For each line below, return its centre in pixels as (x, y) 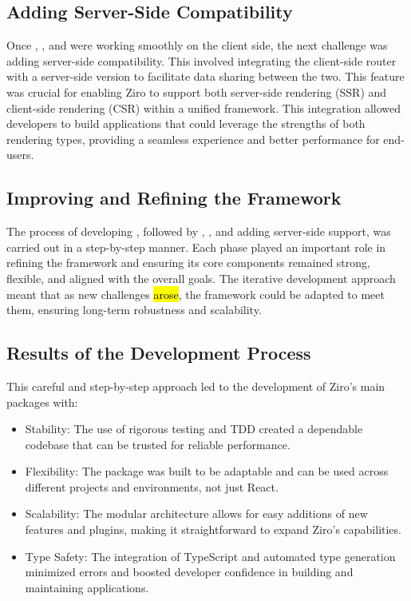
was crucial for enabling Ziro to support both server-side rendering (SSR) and (197, 92)
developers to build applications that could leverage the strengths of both (186, 123)
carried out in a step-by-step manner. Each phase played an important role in (196, 247)
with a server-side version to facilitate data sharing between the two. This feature (205, 76)
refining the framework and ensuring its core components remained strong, (188, 263)
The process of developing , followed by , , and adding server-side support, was (199, 231)
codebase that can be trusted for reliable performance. (158, 444)
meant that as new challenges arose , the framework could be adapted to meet (196, 294)
